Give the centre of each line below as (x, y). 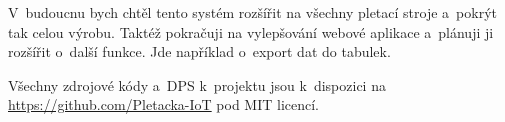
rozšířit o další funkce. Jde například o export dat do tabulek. (199, 51)
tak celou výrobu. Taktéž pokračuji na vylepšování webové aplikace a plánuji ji (251, 31)
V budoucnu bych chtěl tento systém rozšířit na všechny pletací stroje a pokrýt (252, 12)
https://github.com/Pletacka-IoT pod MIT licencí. (164, 104)
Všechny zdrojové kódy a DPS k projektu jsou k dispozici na (197, 84)
